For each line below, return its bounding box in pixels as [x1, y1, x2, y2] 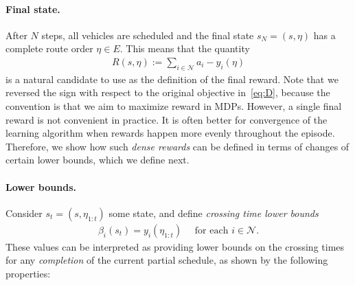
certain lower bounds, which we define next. [5, 152, 190, 167]
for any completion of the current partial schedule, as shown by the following [5, 253, 328, 267]
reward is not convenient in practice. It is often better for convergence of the [5, 112, 328, 126]
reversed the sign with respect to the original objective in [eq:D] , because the [5, 85, 330, 100]
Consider [5, 205, 43, 220]
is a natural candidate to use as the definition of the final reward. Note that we [5, 71, 339, 86]
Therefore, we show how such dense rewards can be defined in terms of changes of [5, 139, 350, 153]
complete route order [5, 41, 93, 56]
